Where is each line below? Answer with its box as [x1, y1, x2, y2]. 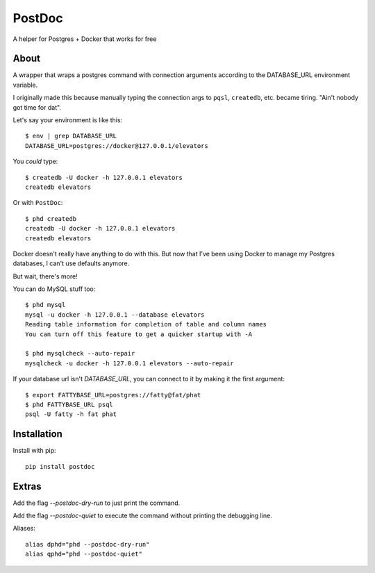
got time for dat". [12, 103, 62, 111]
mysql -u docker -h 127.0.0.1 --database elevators [25, 310, 205, 319]
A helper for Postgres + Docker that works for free [12, 35, 157, 43]
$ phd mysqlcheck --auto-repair [25, 349, 135, 358]
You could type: [12, 157, 58, 166]
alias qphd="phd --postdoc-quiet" [25, 550, 142, 558]
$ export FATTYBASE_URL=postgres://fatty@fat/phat [25, 391, 201, 399]
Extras [12, 480, 42, 492]
